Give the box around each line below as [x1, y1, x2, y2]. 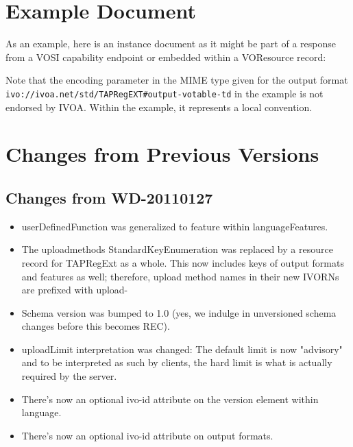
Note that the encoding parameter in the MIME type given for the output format [5, 73, 348, 87]
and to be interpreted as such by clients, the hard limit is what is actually [21, 355, 332, 370]
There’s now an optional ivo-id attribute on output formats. [21, 428, 273, 442]
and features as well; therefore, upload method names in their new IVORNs [21, 269, 339, 283]
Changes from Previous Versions [5, 140, 319, 168]
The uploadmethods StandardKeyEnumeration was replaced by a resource [21, 242, 333, 256]
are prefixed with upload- [21, 282, 128, 297]
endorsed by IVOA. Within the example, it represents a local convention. [5, 99, 313, 114]
